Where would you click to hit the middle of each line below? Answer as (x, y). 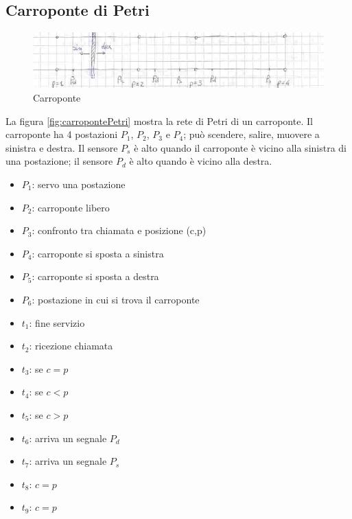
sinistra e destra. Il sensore (62, 147)
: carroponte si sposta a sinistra (98, 253)
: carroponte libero (71, 207)
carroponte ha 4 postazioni (62, 134)
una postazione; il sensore (59, 161)
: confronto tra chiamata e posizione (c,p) (119, 230)
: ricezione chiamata (71, 346)
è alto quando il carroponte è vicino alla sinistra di (240, 147)
